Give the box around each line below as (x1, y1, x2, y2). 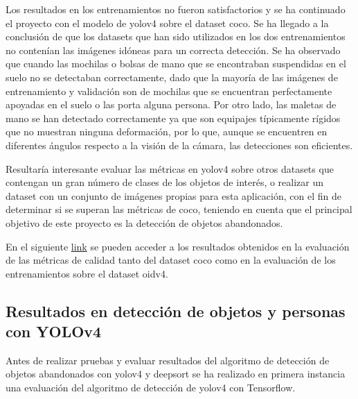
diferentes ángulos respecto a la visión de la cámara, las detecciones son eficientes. (6, 137, 353, 152)
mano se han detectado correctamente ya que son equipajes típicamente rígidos (6, 110, 341, 125)
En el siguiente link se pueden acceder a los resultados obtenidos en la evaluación (6, 239, 350, 253)
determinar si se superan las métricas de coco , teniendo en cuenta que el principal (6, 202, 352, 217)
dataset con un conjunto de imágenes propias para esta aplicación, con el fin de (6, 188, 341, 203)
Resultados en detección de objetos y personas (6, 300, 346, 321)
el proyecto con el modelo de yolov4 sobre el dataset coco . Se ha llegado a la (6, 15, 329, 30)
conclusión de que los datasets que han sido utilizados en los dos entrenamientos (6, 29, 346, 44)
